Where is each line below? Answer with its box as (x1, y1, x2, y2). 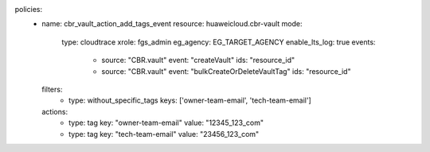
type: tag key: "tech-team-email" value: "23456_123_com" (68, 129, 260, 138)
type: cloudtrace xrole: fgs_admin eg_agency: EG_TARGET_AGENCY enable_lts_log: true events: (61, 37, 376, 47)
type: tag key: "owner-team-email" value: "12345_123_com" (68, 118, 264, 127)
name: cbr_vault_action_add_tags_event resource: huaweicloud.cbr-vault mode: (41, 19, 303, 29)
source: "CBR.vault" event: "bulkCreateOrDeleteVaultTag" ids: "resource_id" (101, 66, 351, 76)
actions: (41, 107, 68, 116)
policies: (14, 5, 43, 14)
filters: (41, 84, 63, 94)
